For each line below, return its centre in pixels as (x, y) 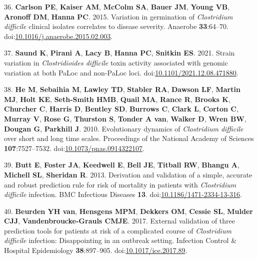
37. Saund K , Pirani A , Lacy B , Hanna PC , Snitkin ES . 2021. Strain (119, 53)
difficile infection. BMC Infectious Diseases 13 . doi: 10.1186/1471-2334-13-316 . (123, 194)
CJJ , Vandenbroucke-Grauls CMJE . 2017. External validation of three (119, 221)
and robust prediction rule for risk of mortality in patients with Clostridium (120, 184)
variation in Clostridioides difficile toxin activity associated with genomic (116, 62)
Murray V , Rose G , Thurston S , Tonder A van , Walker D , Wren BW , (125, 118)
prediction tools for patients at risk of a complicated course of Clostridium (118, 230)
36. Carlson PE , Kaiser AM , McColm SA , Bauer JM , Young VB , (117, 6)
